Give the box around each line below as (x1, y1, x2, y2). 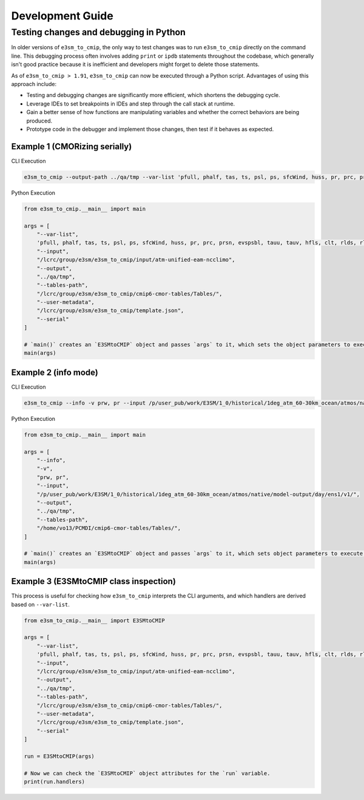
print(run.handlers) (24, 778, 85, 785)
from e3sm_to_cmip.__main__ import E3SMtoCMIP (24, 617, 165, 624)
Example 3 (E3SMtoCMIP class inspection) (11, 576, 176, 587)
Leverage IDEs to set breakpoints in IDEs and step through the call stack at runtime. (26, 100, 235, 107)
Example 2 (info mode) (11, 367, 98, 377)
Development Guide (11, 9, 113, 22)
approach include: (11, 80, 57, 87)
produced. (26, 117, 53, 124)
